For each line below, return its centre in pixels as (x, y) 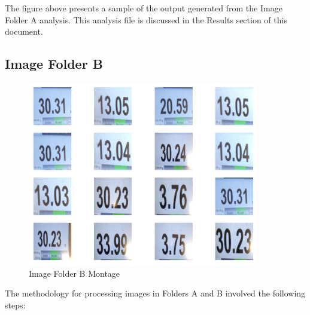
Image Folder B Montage (75, 273)
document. (24, 31)
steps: (15, 305)
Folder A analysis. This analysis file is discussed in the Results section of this (146, 19)
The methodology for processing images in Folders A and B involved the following (155, 293)
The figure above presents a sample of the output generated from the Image (144, 8)
